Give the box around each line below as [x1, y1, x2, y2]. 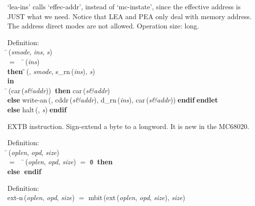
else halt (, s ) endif [7, 104, 67, 114]
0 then [89, 156, 113, 167]
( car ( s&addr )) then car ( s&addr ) [8, 85, 110, 95]
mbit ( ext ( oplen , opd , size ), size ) [88, 192, 185, 203]
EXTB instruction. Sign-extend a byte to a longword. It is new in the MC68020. [7, 121, 250, 131]
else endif [7, 166, 41, 176]
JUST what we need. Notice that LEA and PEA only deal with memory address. [7, 11, 252, 21]
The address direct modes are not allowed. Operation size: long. [7, 21, 199, 31]
